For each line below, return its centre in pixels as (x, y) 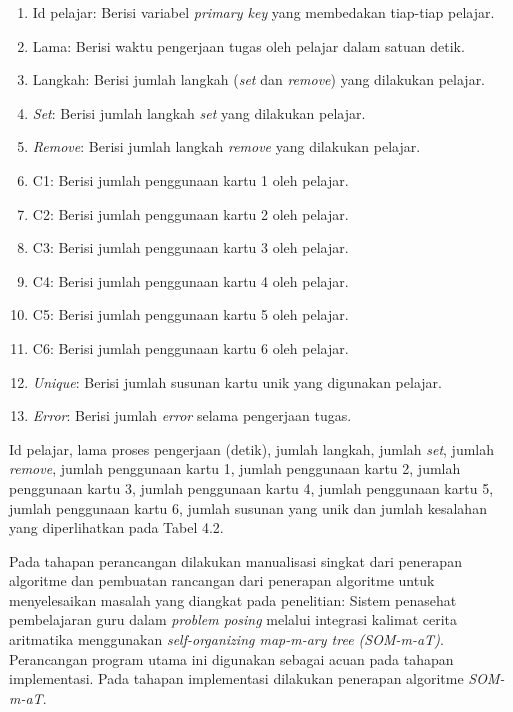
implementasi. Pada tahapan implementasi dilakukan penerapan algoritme (236, 678)
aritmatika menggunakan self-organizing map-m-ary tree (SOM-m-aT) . (226, 639)
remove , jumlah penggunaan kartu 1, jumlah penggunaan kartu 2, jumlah (235, 468)
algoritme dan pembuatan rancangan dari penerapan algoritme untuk (222, 580)
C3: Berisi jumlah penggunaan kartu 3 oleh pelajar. (190, 247)
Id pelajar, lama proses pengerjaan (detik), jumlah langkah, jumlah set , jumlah (252, 448)
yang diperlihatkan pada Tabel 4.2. (116, 527)
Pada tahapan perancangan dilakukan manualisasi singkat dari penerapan (235, 560)
